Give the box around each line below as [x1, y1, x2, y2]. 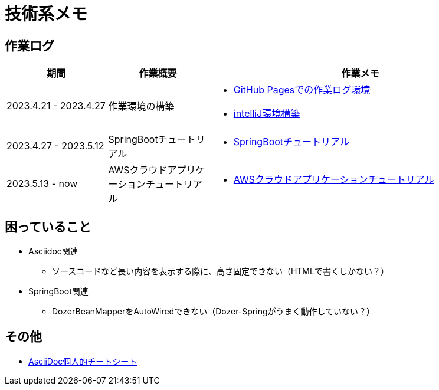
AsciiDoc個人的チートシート [28, 356, 137, 366]
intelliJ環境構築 [233, 107, 300, 120]
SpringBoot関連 [28, 286, 89, 297]
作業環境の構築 [108, 100, 175, 113]
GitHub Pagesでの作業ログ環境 [233, 84, 371, 96]
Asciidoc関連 [28, 246, 78, 257]
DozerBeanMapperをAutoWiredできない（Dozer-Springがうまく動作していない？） [52, 306, 375, 317]
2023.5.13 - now [6, 178, 78, 190]
